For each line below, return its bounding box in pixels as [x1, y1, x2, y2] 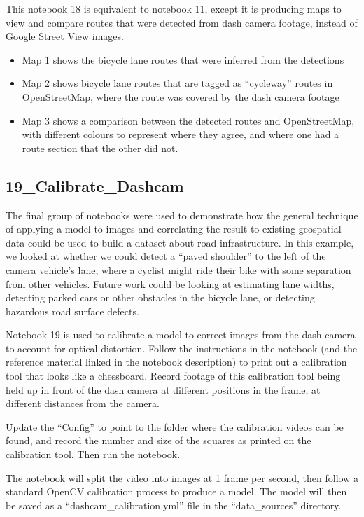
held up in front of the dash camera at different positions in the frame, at [6, 382, 321, 397]
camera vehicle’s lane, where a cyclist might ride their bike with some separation [6, 262, 351, 277]
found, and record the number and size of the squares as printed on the [6, 433, 311, 448]
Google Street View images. [6, 29, 124, 43]
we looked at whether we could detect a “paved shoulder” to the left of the [6, 249, 326, 263]
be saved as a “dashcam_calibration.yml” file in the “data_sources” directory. [6, 497, 342, 512]
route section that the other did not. [22, 140, 178, 155]
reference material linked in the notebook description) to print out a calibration [6, 354, 347, 369]
